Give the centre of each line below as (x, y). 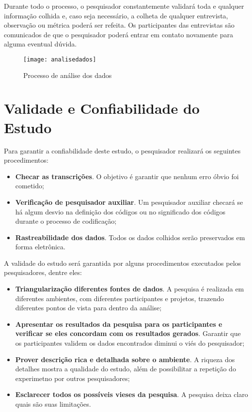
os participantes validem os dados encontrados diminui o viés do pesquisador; (130, 343)
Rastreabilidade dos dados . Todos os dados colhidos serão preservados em (130, 237)
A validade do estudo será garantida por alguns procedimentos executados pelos (123, 263)
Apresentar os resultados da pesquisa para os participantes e (119, 324)
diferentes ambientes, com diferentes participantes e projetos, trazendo (120, 298)
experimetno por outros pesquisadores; (72, 378)
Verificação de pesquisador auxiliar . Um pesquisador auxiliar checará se (129, 202)
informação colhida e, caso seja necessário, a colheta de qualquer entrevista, (116, 15)
